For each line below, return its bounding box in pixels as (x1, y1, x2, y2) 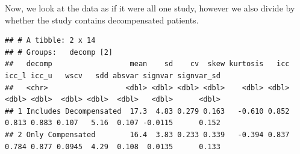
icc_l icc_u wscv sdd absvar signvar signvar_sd (5, 71, 220, 80)
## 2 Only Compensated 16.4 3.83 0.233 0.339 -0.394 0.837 (5, 130, 290, 139)
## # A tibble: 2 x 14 (5, 36, 96, 45)
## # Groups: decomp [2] (5, 48, 113, 57)
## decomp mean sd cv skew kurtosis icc (5, 60, 290, 69)
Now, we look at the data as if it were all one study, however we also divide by (5, 2, 295, 14)
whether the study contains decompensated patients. (5, 13, 199, 26)
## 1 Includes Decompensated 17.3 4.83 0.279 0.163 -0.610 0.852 (5, 106, 290, 115)
